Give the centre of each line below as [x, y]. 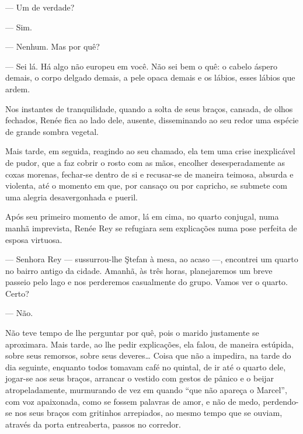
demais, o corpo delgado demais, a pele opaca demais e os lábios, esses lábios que [150, 77]
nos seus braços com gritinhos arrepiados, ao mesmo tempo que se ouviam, [149, 413]
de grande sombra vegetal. [52, 131]
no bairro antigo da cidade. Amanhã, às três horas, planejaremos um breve [139, 270]
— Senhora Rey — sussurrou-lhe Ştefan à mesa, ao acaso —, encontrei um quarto [152, 259]
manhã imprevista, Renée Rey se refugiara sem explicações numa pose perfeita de [151, 228]
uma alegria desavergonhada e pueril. [72, 197]
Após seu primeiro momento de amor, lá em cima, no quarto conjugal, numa [142, 216]
